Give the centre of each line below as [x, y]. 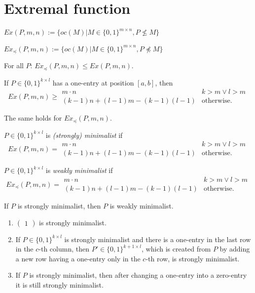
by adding [235, 249]
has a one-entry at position [93, 82]
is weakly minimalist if [79, 170]
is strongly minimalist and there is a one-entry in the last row [158, 239]
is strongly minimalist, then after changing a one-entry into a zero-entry [138, 275]
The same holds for [33, 118]
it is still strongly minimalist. [59, 285]
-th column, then [64, 249]
